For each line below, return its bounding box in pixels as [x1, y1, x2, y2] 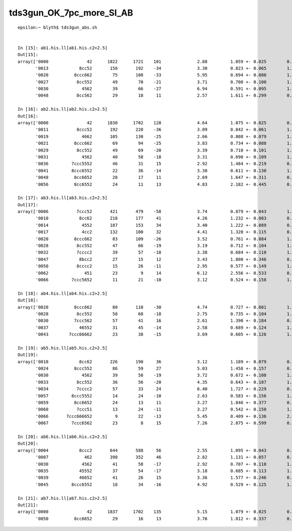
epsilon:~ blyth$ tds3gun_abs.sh [18, 24, 97, 30]
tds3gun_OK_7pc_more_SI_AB [9, 7, 133, 18]
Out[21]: [18, 502, 38, 508]
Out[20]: [18, 441, 38, 446]
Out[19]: [18, 352, 38, 358]
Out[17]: [18, 202, 38, 207]
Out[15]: [18, 52, 38, 58]
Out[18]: [18, 297, 38, 303]
